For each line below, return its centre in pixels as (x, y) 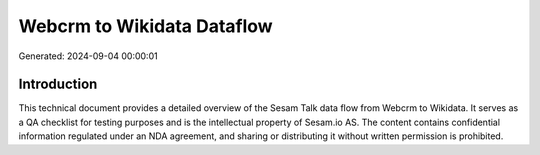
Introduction (58, 84)
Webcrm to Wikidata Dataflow (146, 26)
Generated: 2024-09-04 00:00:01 (88, 56)
